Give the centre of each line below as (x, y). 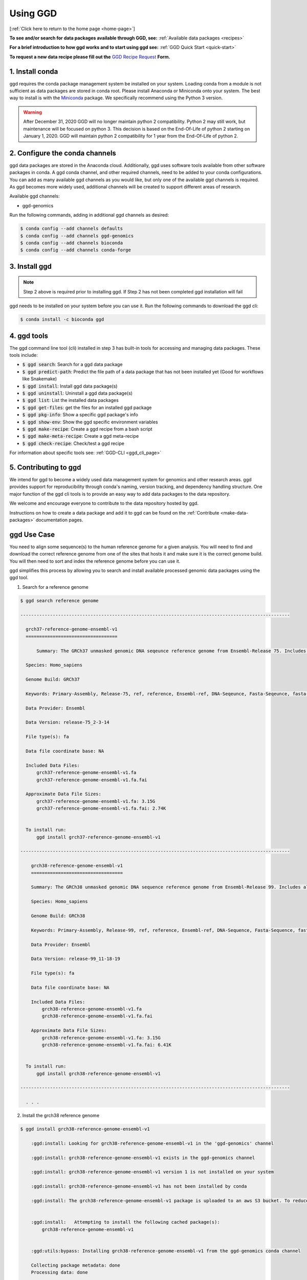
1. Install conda (34, 71)
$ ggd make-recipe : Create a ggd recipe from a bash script (87, 429)
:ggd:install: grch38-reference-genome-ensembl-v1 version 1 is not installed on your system (152, 1172)
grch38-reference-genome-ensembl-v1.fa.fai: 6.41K (106, 1045)
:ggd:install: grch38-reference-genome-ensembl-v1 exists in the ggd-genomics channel (143, 1158)
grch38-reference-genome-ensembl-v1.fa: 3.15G (101, 1038)
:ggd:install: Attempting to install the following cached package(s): (125, 1222)
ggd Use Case (32, 534)
